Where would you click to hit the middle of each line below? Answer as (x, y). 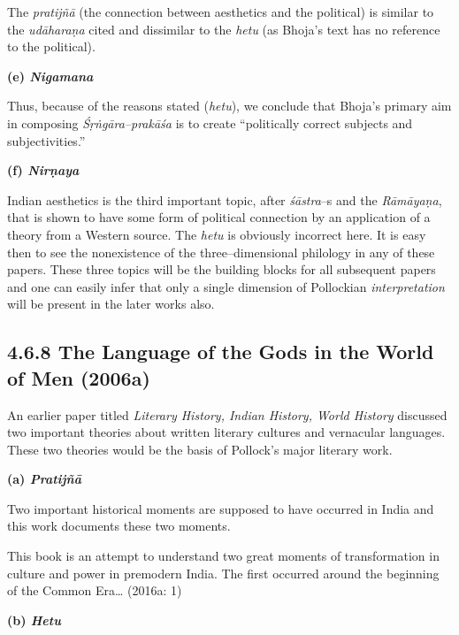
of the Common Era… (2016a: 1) (95, 590)
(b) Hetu (34, 620)
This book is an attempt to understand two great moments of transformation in (223, 556)
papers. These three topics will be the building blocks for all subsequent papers (222, 269)
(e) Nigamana (50, 76)
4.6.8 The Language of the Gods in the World (221, 352)
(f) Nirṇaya (43, 170)
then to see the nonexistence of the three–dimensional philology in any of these (221, 252)
